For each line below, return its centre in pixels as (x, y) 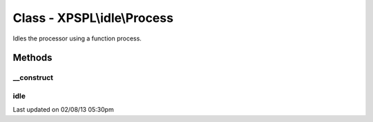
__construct (33, 77)
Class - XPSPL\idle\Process (93, 18)
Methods (32, 58)
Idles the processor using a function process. (77, 38)
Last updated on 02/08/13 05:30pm (63, 110)
